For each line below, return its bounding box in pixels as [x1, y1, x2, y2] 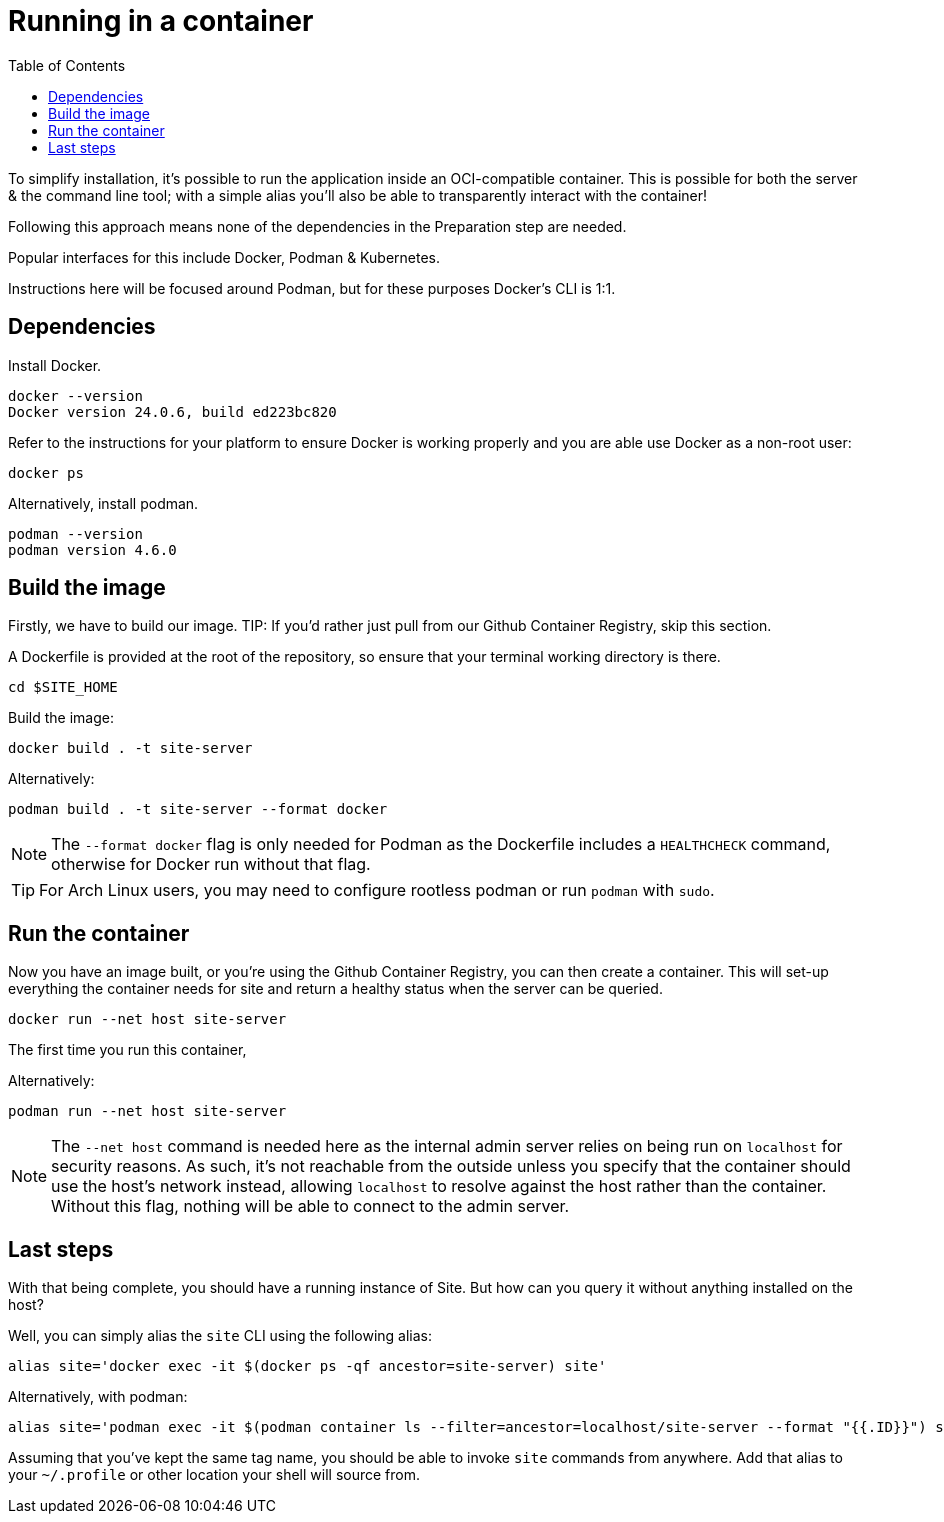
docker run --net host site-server [8, 1011, 287, 1028]
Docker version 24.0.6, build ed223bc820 [8, 403, 337, 420]
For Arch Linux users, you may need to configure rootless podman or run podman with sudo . [39, 880, 715, 901]
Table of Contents [8, 56, 126, 74]
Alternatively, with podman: [8, 1388, 188, 1406]
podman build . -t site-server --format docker [8, 801, 388, 818]
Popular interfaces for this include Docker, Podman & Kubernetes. [8, 248, 441, 266]
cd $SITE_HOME [8, 679, 118, 696]
